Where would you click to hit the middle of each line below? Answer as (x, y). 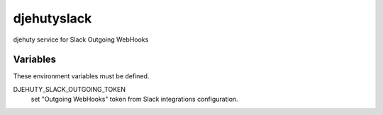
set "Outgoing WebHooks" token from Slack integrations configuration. (134, 99)
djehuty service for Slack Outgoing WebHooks (81, 40)
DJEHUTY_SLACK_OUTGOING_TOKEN (70, 89)
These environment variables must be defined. (81, 76)
